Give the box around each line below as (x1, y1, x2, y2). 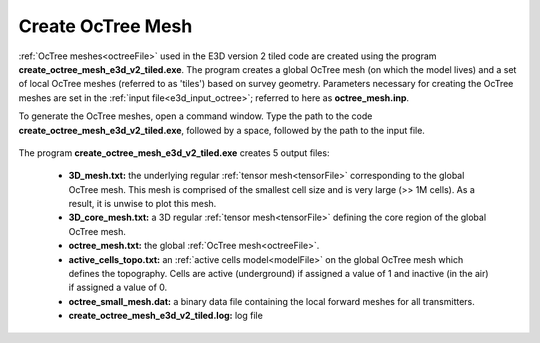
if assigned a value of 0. (68, 281, 168, 294)
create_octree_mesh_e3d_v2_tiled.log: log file (68, 310, 264, 322)
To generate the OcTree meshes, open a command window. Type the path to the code (18, 110, 373, 122)
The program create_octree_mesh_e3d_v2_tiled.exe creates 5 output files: (18, 146, 330, 159)
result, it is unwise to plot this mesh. (68, 198, 217, 210)
